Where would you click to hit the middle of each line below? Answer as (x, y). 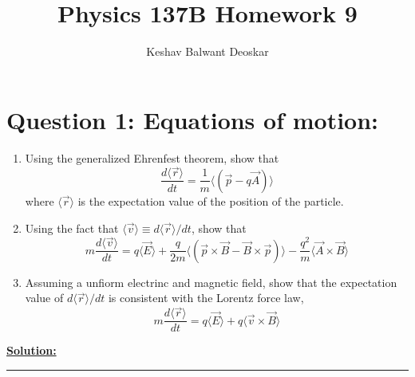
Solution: (32, 350)
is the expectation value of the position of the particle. (211, 200)
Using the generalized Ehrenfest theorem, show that (152, 157)
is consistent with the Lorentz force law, (206, 298)
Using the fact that (72, 228)
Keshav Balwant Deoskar (207, 51)
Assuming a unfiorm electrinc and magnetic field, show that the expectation (211, 282)
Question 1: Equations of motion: (193, 119)
